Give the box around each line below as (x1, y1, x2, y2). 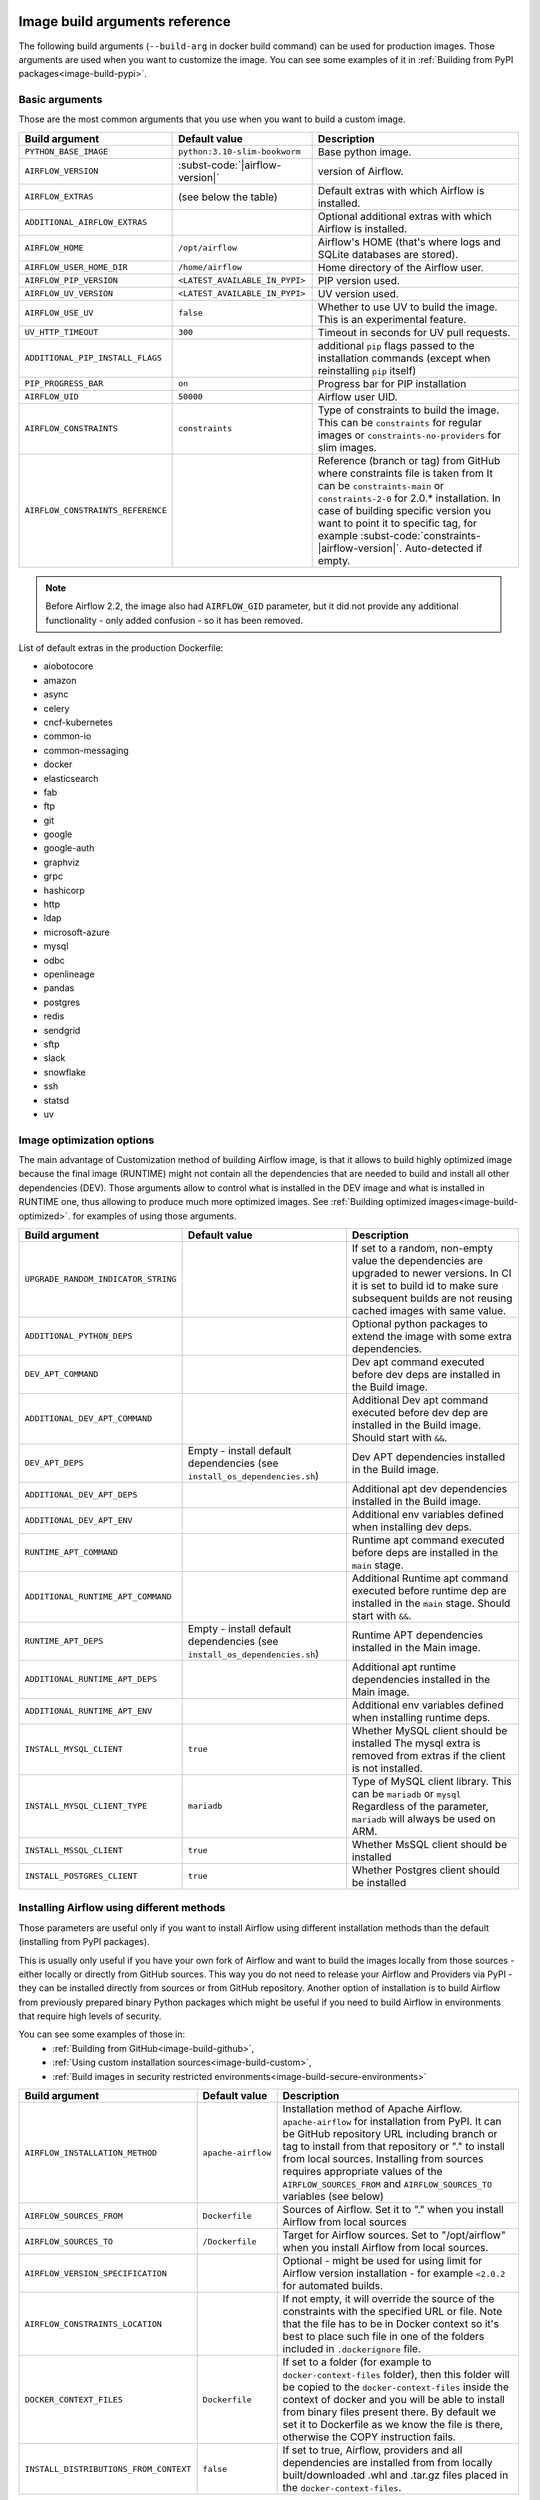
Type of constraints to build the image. (317, 403, 500, 417)
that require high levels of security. (18, 2010, 162, 2022)
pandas (43, 982, 75, 994)
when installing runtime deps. (351, 1710, 491, 1724)
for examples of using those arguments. (72, 1210, 237, 1222)
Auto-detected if (404, 541, 483, 555)
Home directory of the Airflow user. (317, 260, 484, 274)
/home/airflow (178, 262, 242, 273)
